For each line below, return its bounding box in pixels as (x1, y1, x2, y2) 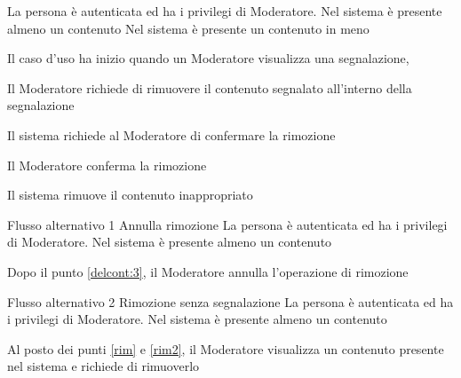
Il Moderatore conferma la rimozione (7, 155, 207, 174)
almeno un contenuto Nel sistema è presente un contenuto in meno (7, 19, 370, 37)
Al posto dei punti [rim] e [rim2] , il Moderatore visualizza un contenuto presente (7, 339, 444, 358)
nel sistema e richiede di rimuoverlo (7, 357, 200, 375)
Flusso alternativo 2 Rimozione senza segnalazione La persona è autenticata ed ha (7, 292, 454, 311)
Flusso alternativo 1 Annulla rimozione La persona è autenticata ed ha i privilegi (7, 215, 448, 233)
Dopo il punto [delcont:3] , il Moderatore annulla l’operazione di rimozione (7, 262, 409, 280)
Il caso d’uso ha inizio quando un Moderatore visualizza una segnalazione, (7, 49, 409, 67)
